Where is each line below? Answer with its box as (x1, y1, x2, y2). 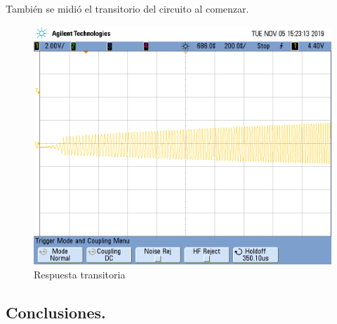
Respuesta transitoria (34, 266, 126, 281)
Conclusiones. (6, 301, 106, 323)
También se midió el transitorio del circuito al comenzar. (6, 1, 249, 15)
